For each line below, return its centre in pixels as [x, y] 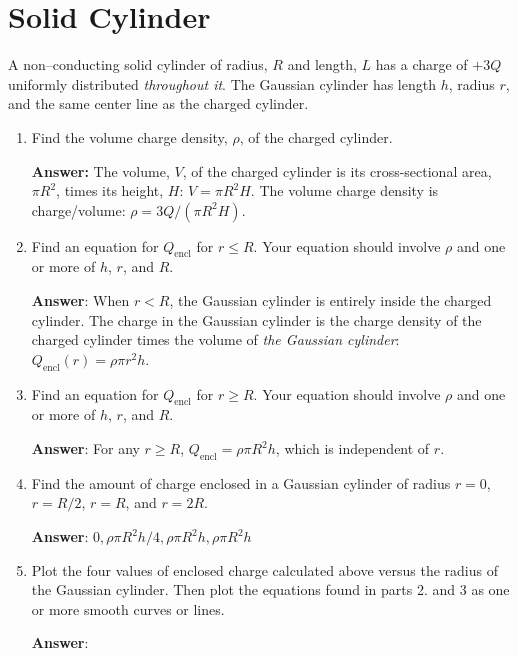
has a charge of [421, 64]
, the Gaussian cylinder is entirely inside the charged [330, 300]
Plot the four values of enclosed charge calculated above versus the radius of [265, 569]
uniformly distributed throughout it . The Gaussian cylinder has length [222, 83]
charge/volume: [78, 209]
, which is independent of [352, 448]
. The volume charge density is [344, 190]
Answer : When [80, 300]
